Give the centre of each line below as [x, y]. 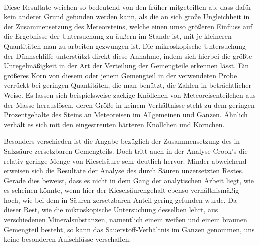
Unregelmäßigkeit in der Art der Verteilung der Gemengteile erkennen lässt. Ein [126, 65]
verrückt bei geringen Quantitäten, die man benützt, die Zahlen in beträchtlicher [128, 85]
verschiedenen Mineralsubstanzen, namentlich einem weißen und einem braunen [126, 220]
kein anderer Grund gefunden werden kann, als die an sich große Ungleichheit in [127, 16]
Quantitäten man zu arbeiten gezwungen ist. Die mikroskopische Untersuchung [125, 45]
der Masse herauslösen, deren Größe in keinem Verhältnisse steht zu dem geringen [129, 104]
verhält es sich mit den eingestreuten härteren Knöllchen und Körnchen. [114, 124]
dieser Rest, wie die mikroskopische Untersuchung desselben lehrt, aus [111, 210]
